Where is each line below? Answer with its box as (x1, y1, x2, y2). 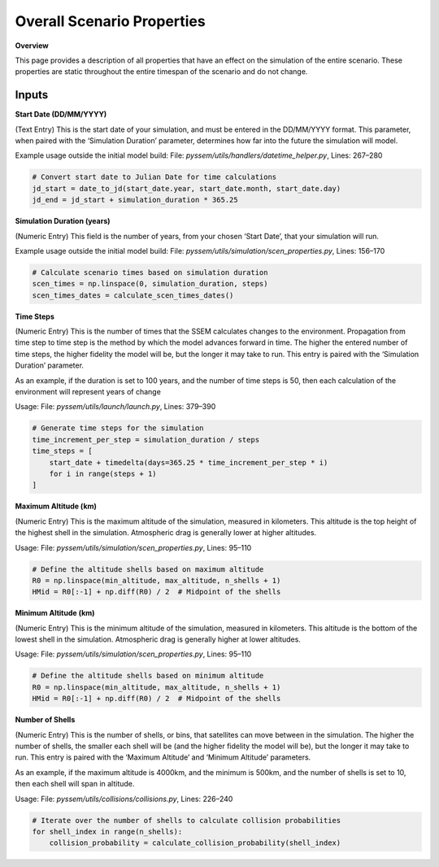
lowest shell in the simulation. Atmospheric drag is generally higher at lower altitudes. (15, 634, 301, 644)
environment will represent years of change (15, 387, 162, 397)
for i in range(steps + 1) (49, 468, 158, 478)
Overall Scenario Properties (15, 12, 206, 30)
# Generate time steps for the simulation (32, 424, 204, 433)
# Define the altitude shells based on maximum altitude (32, 564, 264, 573)
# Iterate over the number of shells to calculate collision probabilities (32, 816, 341, 825)
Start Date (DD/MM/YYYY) (15, 110, 107, 120)
